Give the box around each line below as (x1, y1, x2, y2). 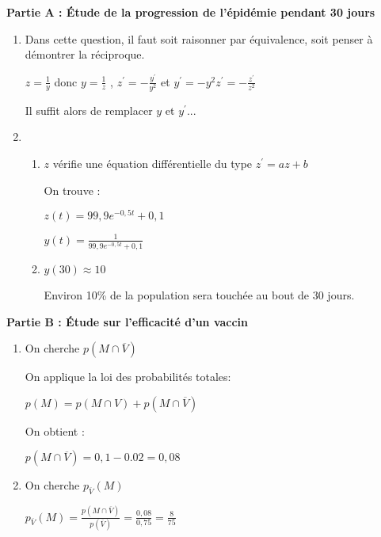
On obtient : (25, 422, 85, 439)
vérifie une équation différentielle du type (52, 154, 253, 171)
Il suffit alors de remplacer (25, 101, 153, 118)
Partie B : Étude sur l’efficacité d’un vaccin (6, 313, 249, 329)
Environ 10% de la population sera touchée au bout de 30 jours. (44, 287, 355, 303)
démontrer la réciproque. (25, 46, 145, 63)
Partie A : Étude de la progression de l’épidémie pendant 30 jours (6, 4, 375, 20)
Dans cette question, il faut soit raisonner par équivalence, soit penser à (25, 30, 373, 47)
